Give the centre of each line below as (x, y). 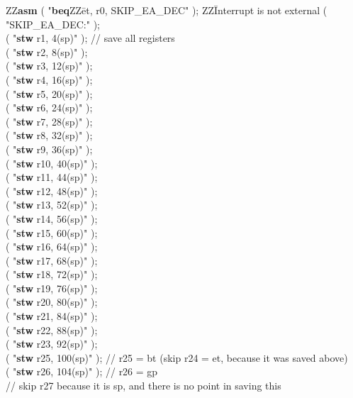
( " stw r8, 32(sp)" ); (49, 135)
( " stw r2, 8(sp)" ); (47, 51)
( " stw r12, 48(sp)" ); (52, 190)
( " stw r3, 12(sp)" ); (49, 66)
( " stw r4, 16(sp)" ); (49, 79)
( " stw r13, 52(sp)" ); (52, 205)
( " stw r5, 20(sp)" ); (49, 93)
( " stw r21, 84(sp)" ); (52, 316)
